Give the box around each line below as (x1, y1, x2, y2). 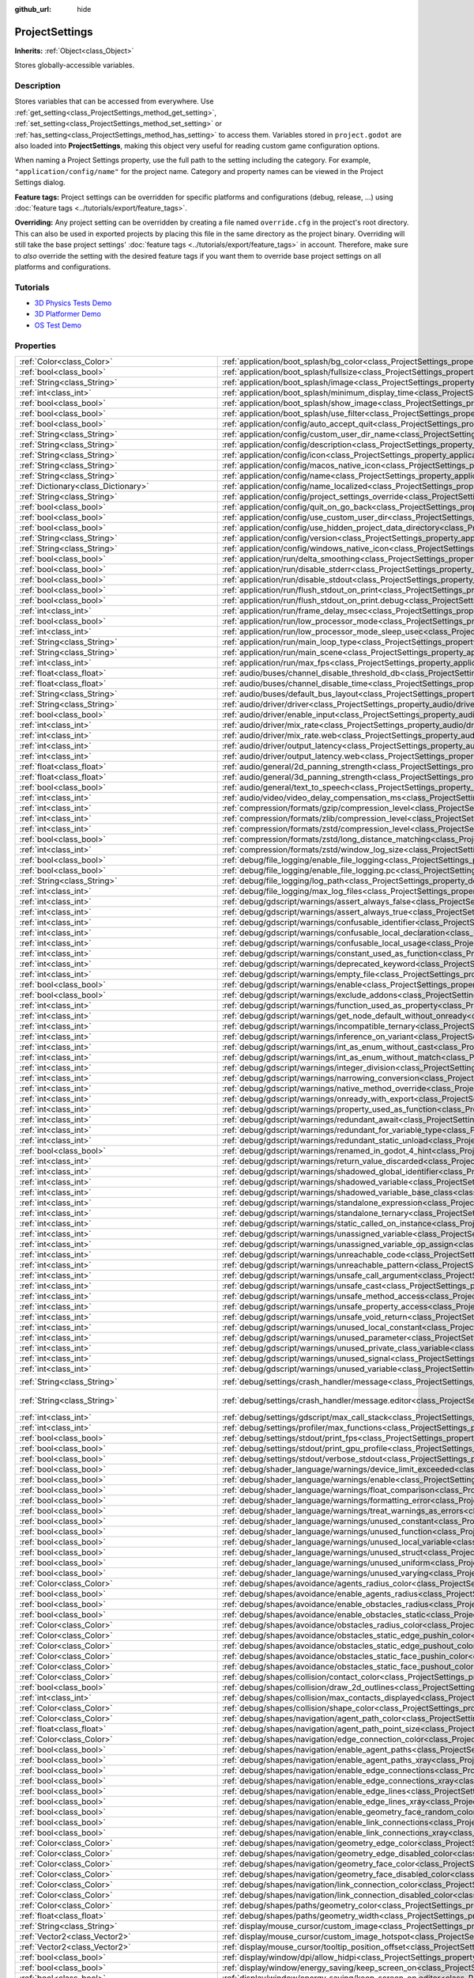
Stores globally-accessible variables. (14, 60, 135, 70)
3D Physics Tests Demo (34, 298, 112, 308)
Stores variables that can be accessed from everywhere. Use (14, 97, 214, 106)
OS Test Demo (34, 320, 82, 330)
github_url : (14, 5, 51, 13)
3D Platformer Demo (34, 309, 102, 319)
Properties (14, 340, 57, 351)
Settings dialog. (14, 178, 66, 188)
